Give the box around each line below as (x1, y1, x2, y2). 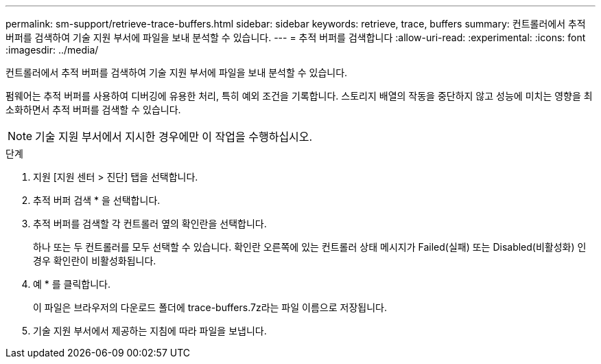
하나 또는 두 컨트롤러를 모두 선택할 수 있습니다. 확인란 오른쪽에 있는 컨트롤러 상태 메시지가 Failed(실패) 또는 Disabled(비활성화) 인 (33, 241, 587, 253)
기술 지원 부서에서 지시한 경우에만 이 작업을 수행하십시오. (35, 130, 313, 144)
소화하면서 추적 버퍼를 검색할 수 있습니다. (5, 104, 181, 115)
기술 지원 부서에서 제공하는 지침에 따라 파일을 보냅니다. (33, 325, 267, 337)
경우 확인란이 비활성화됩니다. (33, 255, 156, 266)
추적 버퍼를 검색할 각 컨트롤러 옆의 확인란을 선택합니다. (33, 218, 267, 229)
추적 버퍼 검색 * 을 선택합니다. (33, 194, 161, 206)
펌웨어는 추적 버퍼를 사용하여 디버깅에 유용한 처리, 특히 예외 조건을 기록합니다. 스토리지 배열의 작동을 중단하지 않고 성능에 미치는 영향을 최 (5, 90, 593, 102)
